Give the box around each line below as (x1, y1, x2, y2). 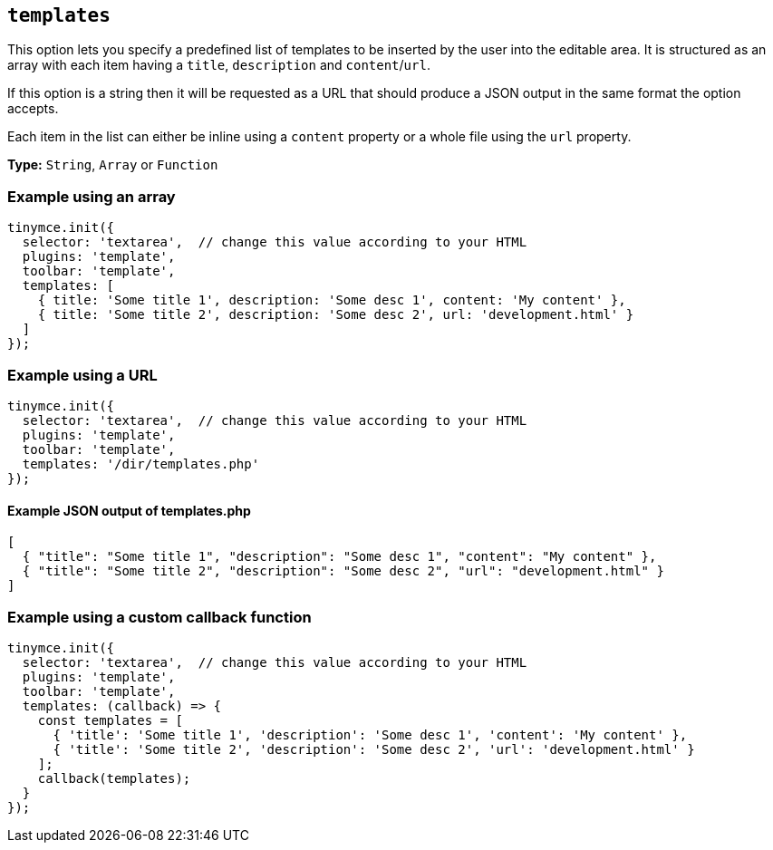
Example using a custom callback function (7, 607, 312, 626)
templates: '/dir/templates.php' (22, 456, 260, 471)
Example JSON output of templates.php (7, 502, 251, 518)
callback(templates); (37, 770, 191, 786)
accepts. (7, 101, 59, 117)
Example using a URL (7, 365, 158, 384)
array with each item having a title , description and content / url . (7, 57, 430, 73)
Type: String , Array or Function (7, 157, 218, 173)
